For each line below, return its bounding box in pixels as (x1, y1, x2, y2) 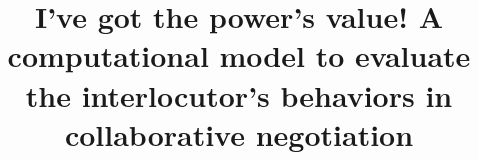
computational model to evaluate (7, 35, 471, 76)
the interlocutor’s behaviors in (25, 74, 453, 115)
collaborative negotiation (64, 113, 414, 154)
